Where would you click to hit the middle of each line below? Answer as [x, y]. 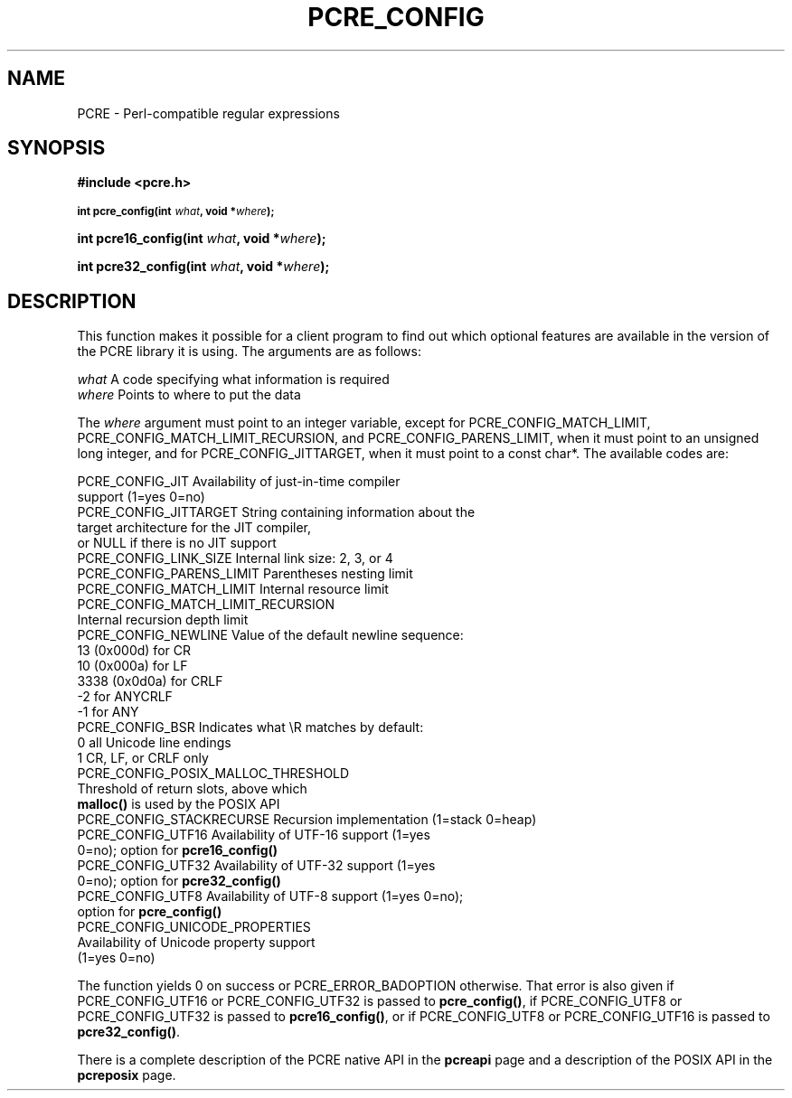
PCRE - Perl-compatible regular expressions [208, 113]
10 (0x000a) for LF [132, 666]
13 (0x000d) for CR [134, 651]
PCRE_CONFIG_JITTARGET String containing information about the [276, 512]
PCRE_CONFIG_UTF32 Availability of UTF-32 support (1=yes [256, 866]
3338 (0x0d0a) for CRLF [150, 681]
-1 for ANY [108, 712]
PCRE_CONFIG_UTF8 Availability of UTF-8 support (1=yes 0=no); [270, 896]
